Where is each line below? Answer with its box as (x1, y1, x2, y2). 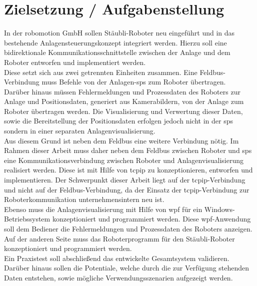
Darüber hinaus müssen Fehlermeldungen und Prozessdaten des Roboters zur (4, 86, 240, 96)
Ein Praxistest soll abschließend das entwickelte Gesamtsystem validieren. (4, 252, 229, 263)
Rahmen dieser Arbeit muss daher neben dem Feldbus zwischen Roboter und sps (4, 145, 252, 155)
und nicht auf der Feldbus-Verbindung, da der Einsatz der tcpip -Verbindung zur (4, 184, 249, 194)
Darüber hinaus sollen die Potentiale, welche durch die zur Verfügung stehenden (4, 262, 249, 273)
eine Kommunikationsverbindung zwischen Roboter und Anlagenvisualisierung (4, 154, 244, 165)
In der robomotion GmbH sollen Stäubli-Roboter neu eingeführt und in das (4, 27, 235, 38)
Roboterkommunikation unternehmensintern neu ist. (4, 194, 164, 204)
